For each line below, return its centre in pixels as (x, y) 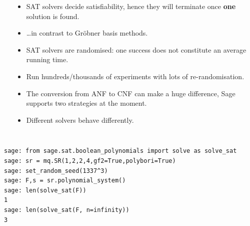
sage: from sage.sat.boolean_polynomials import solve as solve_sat (120, 151)
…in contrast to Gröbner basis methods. (87, 33)
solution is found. (53, 16)
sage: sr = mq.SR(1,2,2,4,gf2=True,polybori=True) (90, 161)
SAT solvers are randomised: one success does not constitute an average (136, 49)
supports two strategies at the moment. (86, 103)
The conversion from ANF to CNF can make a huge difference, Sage (131, 93)
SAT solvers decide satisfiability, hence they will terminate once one (131, 6)
